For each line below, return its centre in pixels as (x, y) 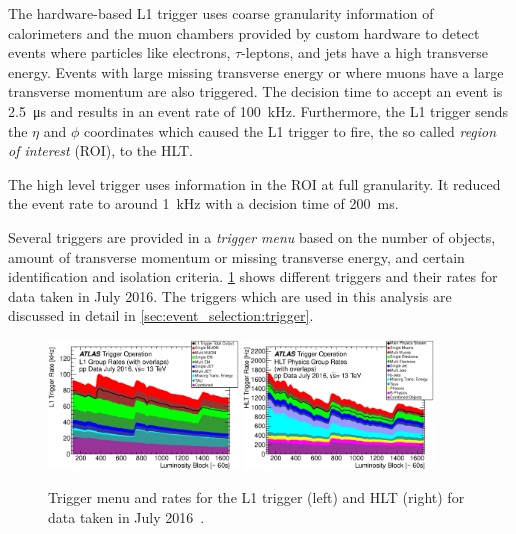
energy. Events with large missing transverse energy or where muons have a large (256, 71)
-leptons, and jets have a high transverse (365, 52)
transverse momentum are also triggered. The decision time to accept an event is (255, 91)
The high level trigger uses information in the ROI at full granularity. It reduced (254, 183)
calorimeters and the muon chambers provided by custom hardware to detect (244, 32)
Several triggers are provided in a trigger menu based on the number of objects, (252, 236)
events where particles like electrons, (119, 52)
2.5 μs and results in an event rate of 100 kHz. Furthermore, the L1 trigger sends (258, 110)
